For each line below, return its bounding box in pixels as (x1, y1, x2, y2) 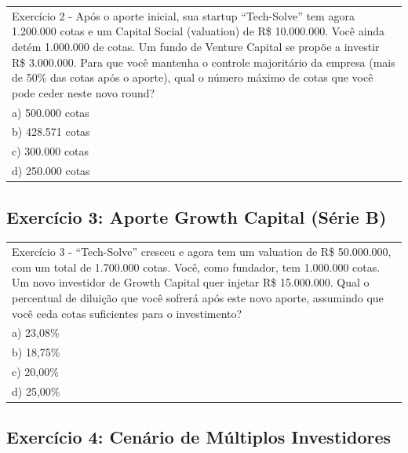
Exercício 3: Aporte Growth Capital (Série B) (6, 204, 387, 228)
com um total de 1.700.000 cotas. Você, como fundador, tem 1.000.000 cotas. (12, 258, 381, 275)
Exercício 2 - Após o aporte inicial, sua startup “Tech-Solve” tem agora (12, 7, 355, 24)
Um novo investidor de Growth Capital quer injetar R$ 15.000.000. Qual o (12, 274, 370, 290)
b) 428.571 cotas (12, 123, 90, 140)
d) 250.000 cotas (12, 163, 90, 179)
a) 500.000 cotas (12, 104, 89, 120)
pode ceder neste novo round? (12, 84, 155, 100)
